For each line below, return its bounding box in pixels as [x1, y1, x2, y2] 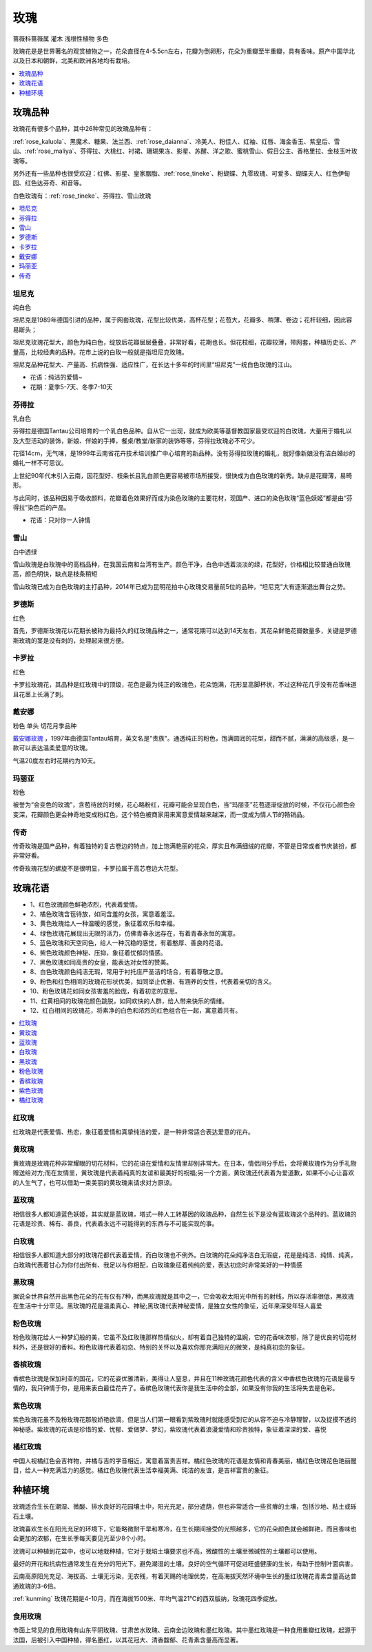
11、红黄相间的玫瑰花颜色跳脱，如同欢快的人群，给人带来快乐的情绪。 [30, 996, 229, 1005]
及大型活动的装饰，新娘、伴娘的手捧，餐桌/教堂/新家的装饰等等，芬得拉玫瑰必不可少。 [12, 436, 259, 444]
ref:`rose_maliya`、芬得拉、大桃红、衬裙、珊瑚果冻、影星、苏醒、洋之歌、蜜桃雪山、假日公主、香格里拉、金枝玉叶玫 [26, 147, 358, 155]
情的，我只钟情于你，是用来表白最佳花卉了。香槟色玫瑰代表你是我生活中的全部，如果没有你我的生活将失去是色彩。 [12, 1384, 339, 1392]
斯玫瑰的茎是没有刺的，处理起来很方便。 [12, 636, 127, 644]
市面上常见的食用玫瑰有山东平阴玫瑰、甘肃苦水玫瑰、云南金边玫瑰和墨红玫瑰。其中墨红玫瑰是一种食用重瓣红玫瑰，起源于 [12, 1626, 357, 1634]
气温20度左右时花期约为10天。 [12, 756, 99, 765]
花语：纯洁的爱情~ [30, 373, 83, 382]
